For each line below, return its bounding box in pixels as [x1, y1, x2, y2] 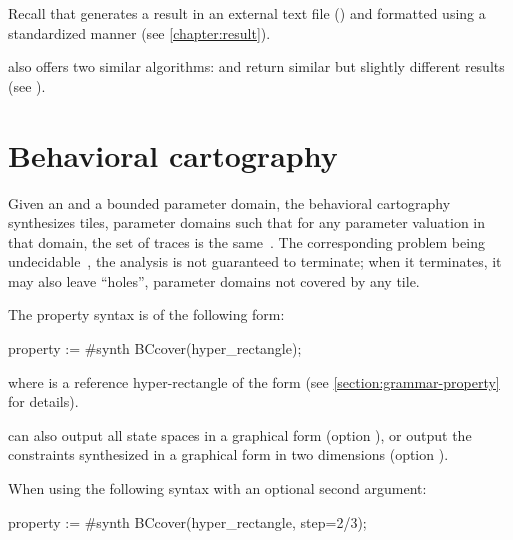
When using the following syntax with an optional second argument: [8, 478, 427, 499]
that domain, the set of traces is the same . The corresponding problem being [8, 231, 485, 252]
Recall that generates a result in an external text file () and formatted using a [8, 3, 486, 23]
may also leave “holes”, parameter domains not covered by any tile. [8, 270, 420, 291]
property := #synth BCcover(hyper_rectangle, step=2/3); [8, 511, 367, 532]
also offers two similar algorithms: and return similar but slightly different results [8, 56, 505, 77]
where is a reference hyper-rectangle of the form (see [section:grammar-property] [8, 371, 500, 392]
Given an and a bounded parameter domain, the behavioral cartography [8, 192, 451, 213]
